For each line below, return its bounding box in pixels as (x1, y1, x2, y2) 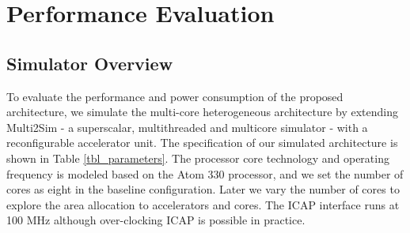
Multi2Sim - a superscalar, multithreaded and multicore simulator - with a (6, 118, 368, 135)
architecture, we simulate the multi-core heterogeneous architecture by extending (6, 103, 399, 120)
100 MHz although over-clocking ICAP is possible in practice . (6, 212, 306, 228)
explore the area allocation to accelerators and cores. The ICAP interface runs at (6, 196, 400, 212)
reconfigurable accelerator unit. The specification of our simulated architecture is (6, 134, 398, 151)
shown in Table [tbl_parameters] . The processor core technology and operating (6, 149, 389, 166)
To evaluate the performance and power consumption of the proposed (6, 88, 344, 104)
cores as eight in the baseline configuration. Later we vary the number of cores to (6, 181, 400, 197)
